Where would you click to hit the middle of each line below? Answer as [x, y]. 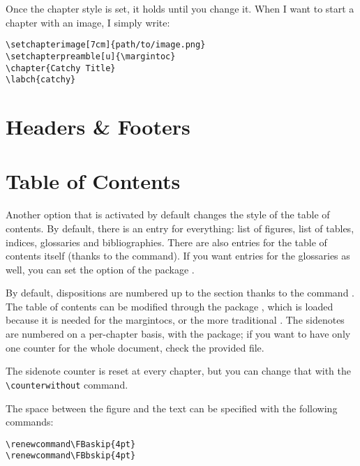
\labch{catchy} [41, 80]
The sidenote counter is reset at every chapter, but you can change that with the [179, 371]
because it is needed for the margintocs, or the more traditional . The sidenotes [175, 320]
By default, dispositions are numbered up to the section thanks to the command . [180, 293]
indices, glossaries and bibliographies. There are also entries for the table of [166, 242]
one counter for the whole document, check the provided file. [135, 347]
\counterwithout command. [67, 384]
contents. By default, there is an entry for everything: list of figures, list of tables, [180, 228]
